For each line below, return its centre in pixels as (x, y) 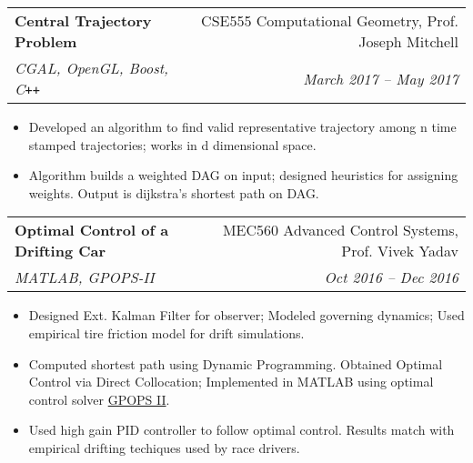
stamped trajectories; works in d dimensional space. (172, 144)
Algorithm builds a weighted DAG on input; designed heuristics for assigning (243, 175)
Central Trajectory (83, 20)
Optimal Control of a (92, 230)
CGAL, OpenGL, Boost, (92, 68)
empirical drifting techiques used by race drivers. (164, 447)
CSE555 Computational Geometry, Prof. (330, 20)
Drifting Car (60, 251)
